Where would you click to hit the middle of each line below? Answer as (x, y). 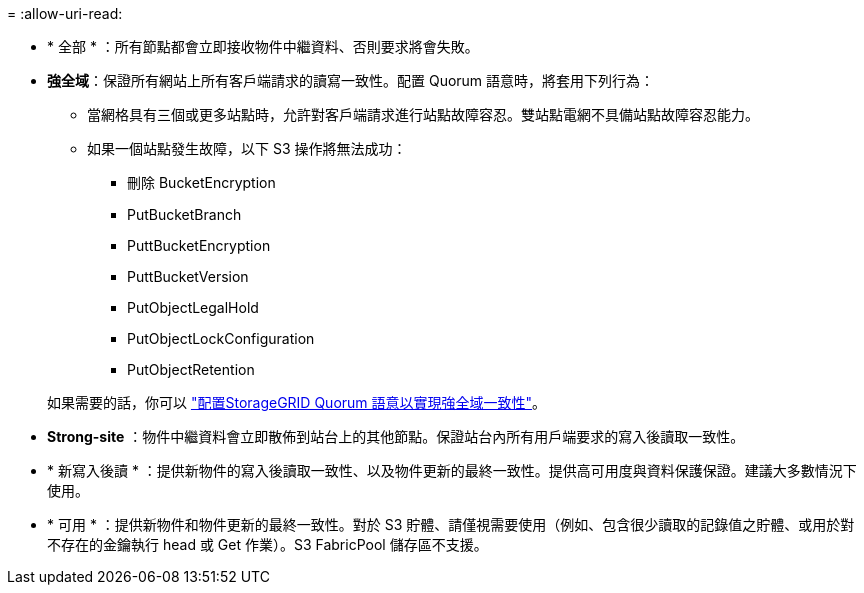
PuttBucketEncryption (199, 245)
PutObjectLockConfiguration (221, 338)
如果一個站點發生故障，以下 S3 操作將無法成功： (247, 148)
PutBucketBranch (184, 214)
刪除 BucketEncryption (201, 182)
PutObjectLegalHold (193, 307)
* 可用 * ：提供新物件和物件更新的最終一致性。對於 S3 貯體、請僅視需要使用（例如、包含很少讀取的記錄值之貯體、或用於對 (451, 524)
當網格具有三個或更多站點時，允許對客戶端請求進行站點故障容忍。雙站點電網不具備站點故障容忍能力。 (423, 114)
